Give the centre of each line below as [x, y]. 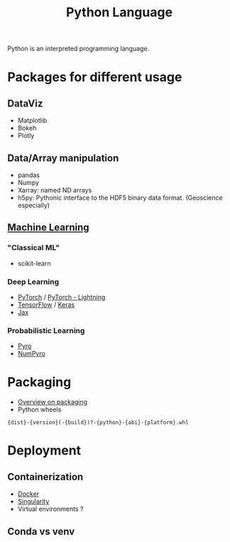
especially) [34, 205]
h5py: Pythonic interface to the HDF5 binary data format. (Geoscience [120, 197]
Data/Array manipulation [63, 158]
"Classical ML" [34, 248]
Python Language [119, 12]
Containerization [45, 477]
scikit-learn [34, 263]
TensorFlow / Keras [46, 304]
